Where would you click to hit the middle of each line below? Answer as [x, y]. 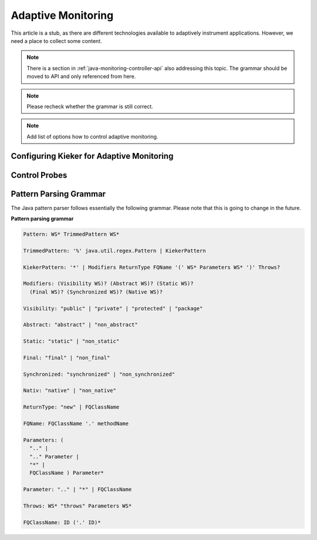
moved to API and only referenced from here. [81, 76]
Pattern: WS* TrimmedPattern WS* [71, 234]
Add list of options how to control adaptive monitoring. [92, 136]
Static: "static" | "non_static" [71, 341]
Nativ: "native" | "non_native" [70, 391]
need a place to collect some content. [56, 41]
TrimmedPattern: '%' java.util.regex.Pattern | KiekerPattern [114, 251]
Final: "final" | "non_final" [67, 358]
